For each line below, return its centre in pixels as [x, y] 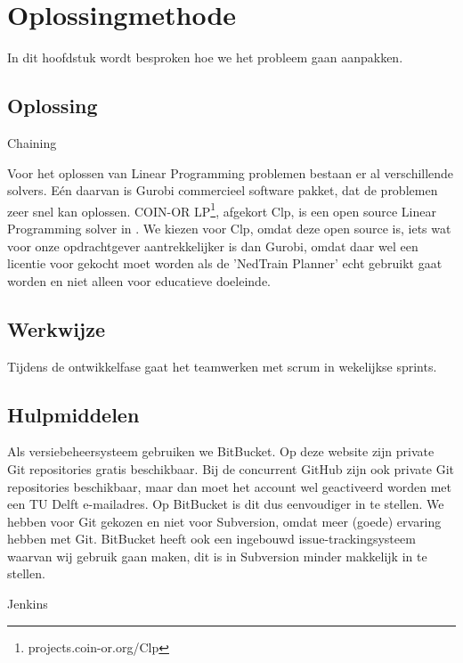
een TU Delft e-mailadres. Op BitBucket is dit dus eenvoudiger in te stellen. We [226, 504]
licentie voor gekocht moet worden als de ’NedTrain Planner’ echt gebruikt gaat [225, 263]
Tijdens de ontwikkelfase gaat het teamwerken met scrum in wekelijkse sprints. [222, 366]
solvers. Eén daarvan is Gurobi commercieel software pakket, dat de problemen [223, 190]
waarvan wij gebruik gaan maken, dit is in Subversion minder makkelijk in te [217, 556]
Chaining [32, 142]
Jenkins [28, 604]
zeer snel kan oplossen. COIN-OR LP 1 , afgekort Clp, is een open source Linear [222, 209]
